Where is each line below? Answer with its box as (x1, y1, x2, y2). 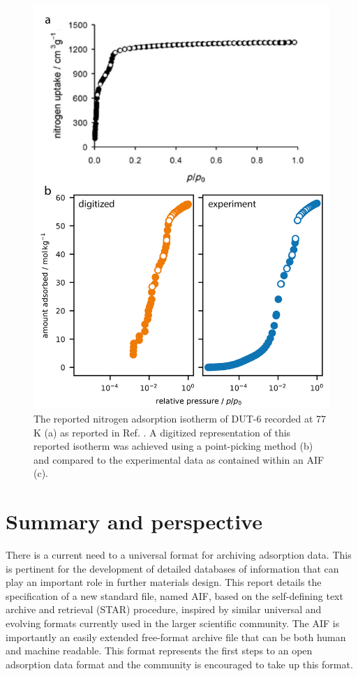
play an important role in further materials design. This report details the (6, 575, 322, 589)
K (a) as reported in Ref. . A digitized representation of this (33, 425, 291, 439)
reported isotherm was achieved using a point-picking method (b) (33, 439, 313, 453)
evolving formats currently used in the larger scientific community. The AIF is (6, 616, 340, 631)
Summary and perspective (6, 507, 262, 536)
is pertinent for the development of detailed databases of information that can (6, 561, 339, 575)
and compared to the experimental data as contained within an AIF (33, 452, 325, 466)
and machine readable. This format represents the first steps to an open (6, 643, 313, 658)
